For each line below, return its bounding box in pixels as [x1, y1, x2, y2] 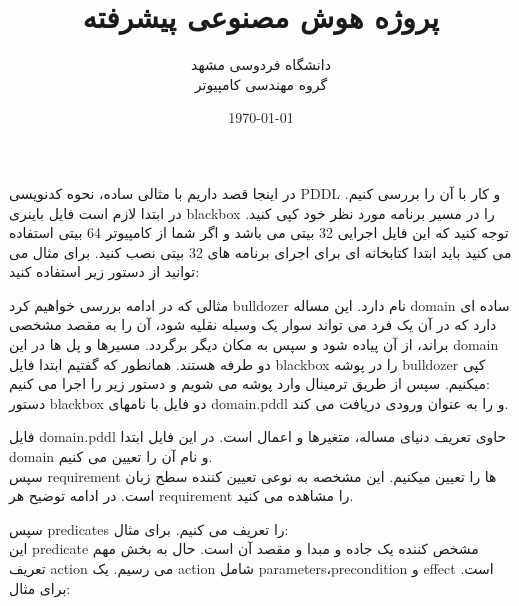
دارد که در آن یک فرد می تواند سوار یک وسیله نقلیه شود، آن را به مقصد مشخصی [9, 314, 497, 335]
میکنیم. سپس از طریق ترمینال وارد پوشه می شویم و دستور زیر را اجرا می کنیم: [9, 373, 490, 394]
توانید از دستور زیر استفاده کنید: [9, 261, 200, 282]
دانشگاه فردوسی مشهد [191, 54, 331, 75]
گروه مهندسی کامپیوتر [194, 73, 328, 94]
